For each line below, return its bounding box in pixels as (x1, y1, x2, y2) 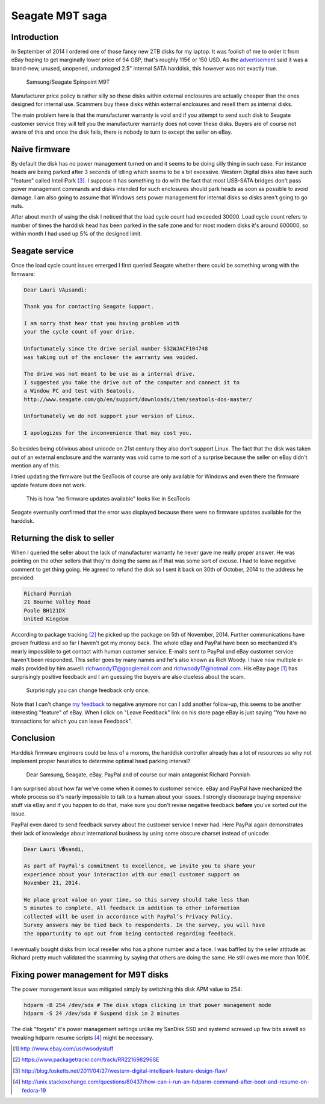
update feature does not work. (11, 481, 87, 488)
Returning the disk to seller (11, 533, 114, 543)
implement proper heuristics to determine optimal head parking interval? (11, 757, 191, 764)
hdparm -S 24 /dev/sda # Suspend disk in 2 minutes (23, 1010, 180, 1017)
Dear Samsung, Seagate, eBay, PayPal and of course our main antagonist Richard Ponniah (26, 771, 250, 778)
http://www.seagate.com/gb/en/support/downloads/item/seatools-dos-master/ (23, 396, 253, 403)
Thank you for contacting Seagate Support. (23, 303, 155, 310)
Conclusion (11, 733, 55, 743)
